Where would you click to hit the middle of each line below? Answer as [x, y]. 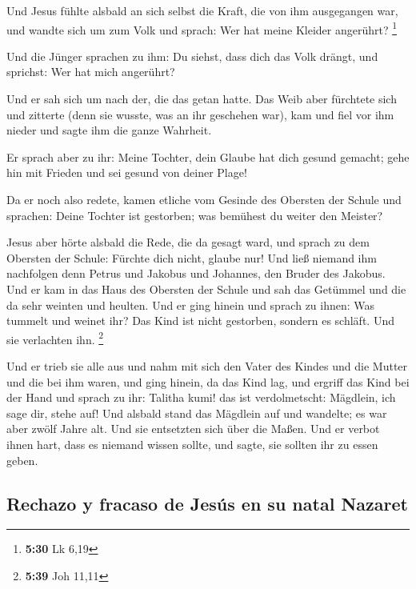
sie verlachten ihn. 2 [55, 338]
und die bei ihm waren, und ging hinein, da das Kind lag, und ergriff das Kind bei [208, 381]
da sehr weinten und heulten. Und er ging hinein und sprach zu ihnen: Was [191, 305]
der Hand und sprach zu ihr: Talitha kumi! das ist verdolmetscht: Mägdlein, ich [201, 397]
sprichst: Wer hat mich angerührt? [91, 72]
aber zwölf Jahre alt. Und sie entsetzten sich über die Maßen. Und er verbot [193, 429]
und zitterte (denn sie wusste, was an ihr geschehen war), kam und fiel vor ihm [200, 114]
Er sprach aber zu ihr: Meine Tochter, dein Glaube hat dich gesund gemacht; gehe [208, 156]
